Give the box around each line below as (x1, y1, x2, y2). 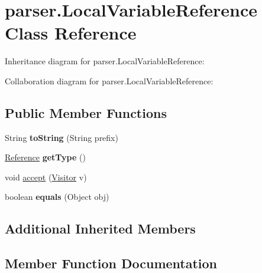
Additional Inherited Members (5, 219, 196, 238)
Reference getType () (5, 151, 86, 163)
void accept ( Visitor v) (5, 170, 87, 183)
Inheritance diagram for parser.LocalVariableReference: (5, 55, 205, 67)
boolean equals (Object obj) (5, 190, 109, 203)
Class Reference (5, 21, 137, 45)
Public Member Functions (5, 103, 167, 121)
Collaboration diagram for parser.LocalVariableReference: (5, 74, 214, 87)
